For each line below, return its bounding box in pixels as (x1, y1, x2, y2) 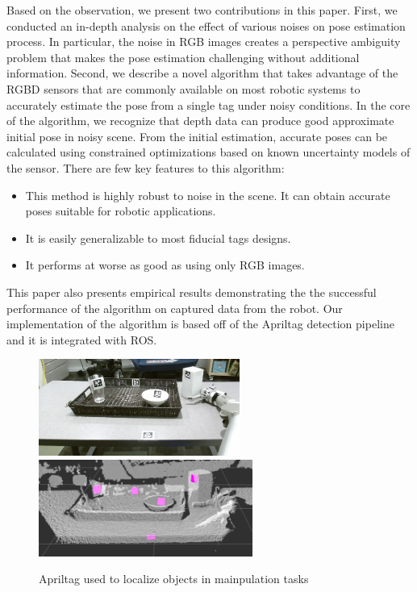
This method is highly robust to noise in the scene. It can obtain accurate (25, 186, 390, 203)
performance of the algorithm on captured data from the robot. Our (6, 299, 343, 316)
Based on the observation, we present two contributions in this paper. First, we (6, 2, 398, 18)
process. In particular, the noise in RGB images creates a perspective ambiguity (6, 33, 401, 50)
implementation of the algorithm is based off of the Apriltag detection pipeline (6, 315, 394, 332)
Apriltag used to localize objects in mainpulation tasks (39, 570, 309, 587)
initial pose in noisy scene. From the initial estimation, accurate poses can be (6, 127, 388, 144)
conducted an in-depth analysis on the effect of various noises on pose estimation (6, 17, 406, 34)
